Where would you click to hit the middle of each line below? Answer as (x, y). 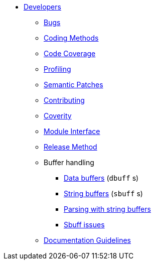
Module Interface (72, 131)
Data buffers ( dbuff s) (101, 178)
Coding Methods (71, 38)
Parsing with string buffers (107, 209)
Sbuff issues (84, 225)
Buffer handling (69, 162)
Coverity (58, 116)
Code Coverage (70, 53)
